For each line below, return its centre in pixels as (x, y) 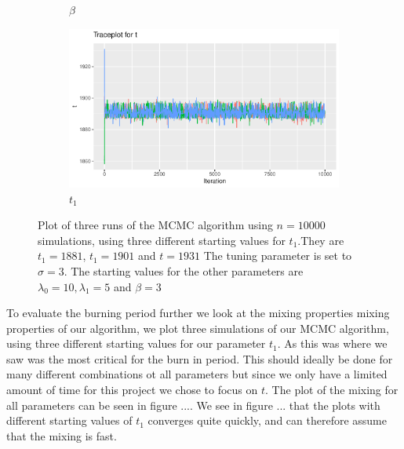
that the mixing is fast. (62, 435)
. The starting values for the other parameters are (184, 270)
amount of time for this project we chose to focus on (132, 390)
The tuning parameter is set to (278, 256)
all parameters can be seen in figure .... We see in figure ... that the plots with (193, 405)
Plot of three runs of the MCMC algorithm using (155, 225)
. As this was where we (332, 343)
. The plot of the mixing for (332, 390)
